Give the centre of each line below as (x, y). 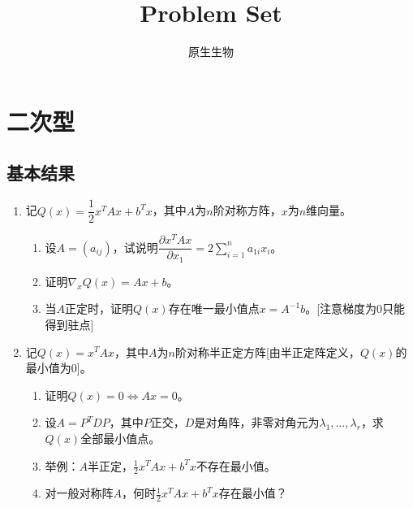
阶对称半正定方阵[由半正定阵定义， (267, 352)
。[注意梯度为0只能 (355, 308)
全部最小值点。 (120, 438)
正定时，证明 (99, 308)
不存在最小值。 (236, 465)
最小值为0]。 (58, 368)
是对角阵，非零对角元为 (257, 422)
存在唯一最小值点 (214, 308)
